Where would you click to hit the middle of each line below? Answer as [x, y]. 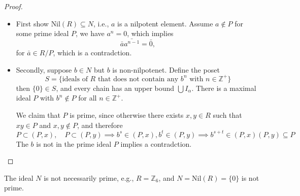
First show [32, 23]
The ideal [19, 177]
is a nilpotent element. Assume [165, 23]
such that [227, 115]
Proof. [13, 6]
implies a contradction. [156, 143]
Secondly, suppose [44, 69]
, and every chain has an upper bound [115, 88]
